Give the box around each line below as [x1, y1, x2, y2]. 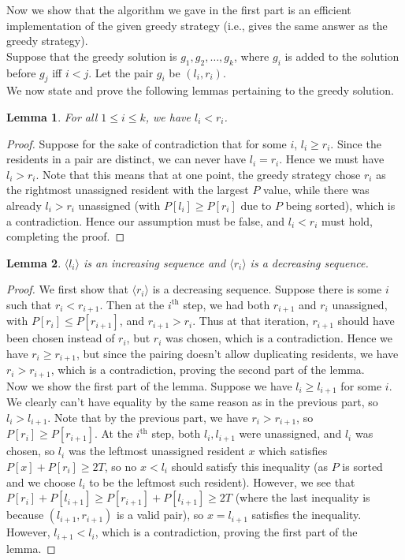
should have [337, 312, 395, 329]
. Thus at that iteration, [192, 312, 309, 329]
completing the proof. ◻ [6, 228, 125, 245]
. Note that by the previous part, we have [47, 409, 248, 425]
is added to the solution [284, 47, 399, 64]
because [6, 506, 44, 523]
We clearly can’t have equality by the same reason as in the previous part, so [6, 394, 378, 410]
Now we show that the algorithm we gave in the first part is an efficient [6, 2, 351, 17]
